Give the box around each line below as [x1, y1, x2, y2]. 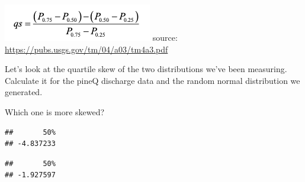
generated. [5, 86, 43, 98]
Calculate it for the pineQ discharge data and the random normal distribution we [5, 74, 300, 86]
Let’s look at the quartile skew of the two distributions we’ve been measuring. [5, 63, 287, 75]
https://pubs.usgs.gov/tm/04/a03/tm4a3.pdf [5, 43, 168, 55]
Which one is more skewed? [5, 105, 105, 118]
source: [152, 31, 178, 43]
